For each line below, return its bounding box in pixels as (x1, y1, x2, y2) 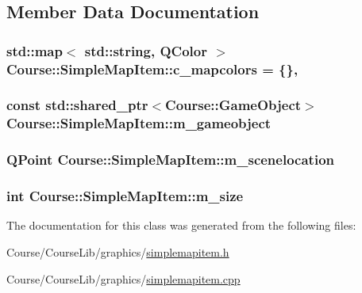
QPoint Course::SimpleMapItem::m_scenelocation (6, 150, 334, 169)
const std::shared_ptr (6, 95, 148, 115)
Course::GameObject (165, 95, 302, 115)
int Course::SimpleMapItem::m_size (6, 186, 244, 206)
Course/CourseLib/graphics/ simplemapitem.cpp (6, 270, 241, 287)
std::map (6, 40, 63, 60)
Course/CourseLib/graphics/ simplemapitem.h (6, 243, 229, 260)
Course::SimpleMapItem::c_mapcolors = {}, (6, 59, 298, 78)
